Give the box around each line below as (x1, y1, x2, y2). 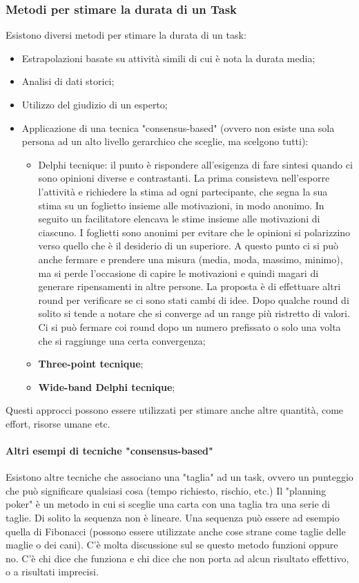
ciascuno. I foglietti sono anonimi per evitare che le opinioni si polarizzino (38, 224, 351, 239)
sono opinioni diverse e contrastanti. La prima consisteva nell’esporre (38, 171, 330, 185)
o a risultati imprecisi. (6, 564, 99, 579)
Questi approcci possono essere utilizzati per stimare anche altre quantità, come (6, 403, 344, 417)
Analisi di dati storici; (21, 74, 115, 88)
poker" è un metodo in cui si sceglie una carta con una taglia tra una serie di (6, 497, 330, 511)
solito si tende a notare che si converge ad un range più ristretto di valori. (38, 306, 350, 321)
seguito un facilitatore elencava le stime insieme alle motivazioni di (38, 211, 320, 226)
